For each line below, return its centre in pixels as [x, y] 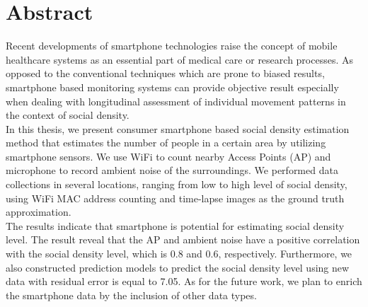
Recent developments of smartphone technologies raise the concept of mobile [172, 46]
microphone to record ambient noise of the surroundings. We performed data [172, 170]
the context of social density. [68, 115]
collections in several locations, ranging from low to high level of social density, [177, 184]
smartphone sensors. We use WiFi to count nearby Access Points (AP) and [168, 156]
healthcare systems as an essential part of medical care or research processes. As [180, 59]
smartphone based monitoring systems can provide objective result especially [172, 87]
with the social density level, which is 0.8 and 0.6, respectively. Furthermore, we [179, 254]
